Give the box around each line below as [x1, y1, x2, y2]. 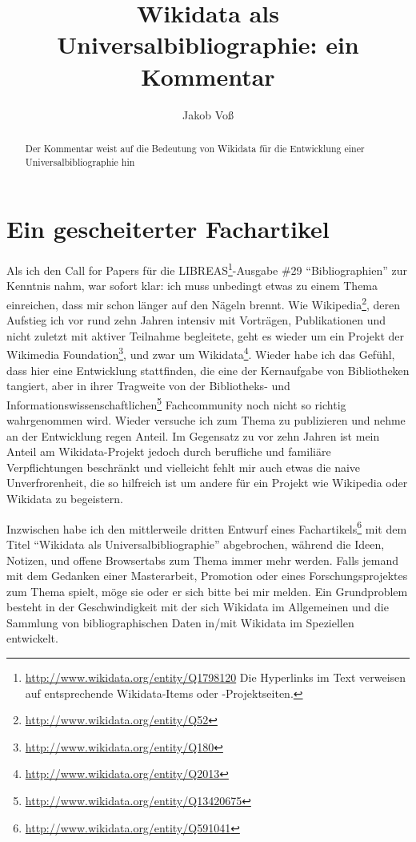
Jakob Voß [182, 106, 234, 123]
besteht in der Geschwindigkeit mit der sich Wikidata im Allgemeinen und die [6, 598, 389, 615]
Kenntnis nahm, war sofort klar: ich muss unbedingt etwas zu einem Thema [6, 277, 378, 294]
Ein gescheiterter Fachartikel [6, 212, 330, 245]
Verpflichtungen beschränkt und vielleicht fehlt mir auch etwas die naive [6, 458, 361, 475]
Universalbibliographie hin [25, 155, 135, 168]
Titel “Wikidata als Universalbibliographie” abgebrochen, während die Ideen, [6, 535, 385, 552]
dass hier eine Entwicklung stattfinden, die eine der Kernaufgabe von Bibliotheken [6, 361, 410, 378]
